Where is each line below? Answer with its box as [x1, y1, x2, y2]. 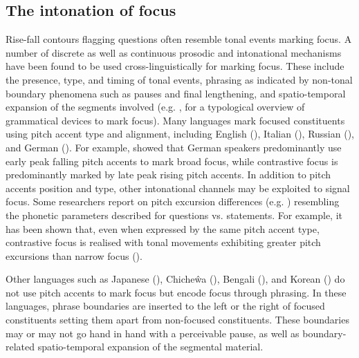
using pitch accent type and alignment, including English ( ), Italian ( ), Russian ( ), [6, 126, 354, 141]
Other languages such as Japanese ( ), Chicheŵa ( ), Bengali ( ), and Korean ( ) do [6, 272, 345, 286]
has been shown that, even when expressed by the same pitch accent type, [6, 221, 320, 236]
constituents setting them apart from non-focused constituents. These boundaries [6, 312, 349, 327]
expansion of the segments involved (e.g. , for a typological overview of [6, 100, 305, 114]
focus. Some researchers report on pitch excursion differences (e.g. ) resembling [6, 194, 340, 209]
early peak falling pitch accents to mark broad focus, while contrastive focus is [6, 153, 338, 168]
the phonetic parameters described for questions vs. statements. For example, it [6, 207, 343, 222]
